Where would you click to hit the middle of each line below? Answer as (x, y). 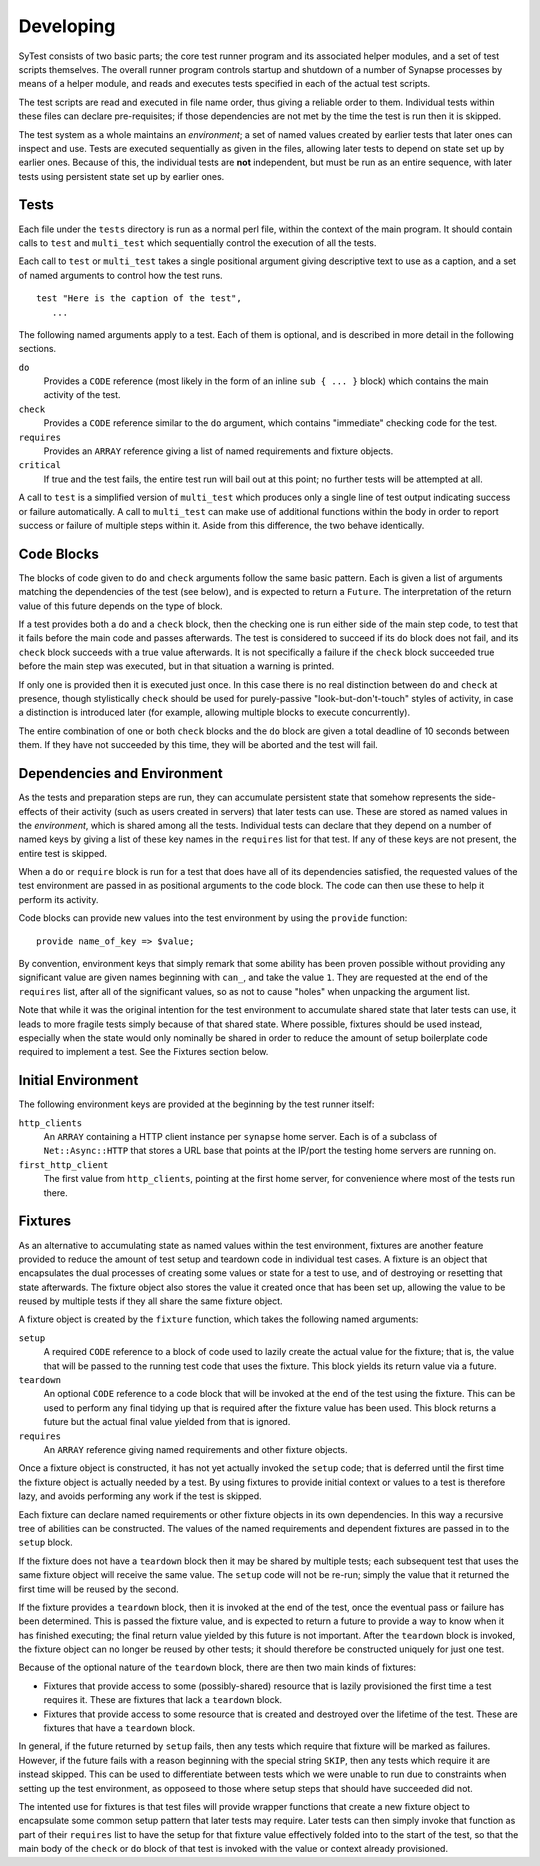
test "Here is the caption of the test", (139, 298)
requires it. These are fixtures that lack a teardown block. (163, 1700)
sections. (37, 349)
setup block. (46, 1542)
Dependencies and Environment (121, 773)
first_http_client (63, 1164)
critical (40, 465)
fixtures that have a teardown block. (119, 1728)
